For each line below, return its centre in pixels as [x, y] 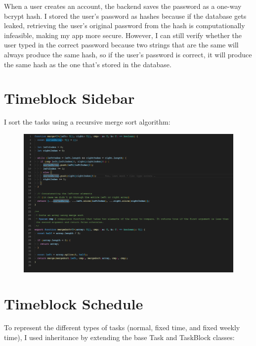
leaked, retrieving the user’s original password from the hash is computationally [125, 25]
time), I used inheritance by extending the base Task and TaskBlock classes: [119, 337]
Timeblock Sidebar [69, 98]
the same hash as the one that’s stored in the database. [88, 64]
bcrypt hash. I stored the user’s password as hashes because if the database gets [125, 16]
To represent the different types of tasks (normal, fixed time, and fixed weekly [122, 327]
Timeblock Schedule [74, 303]
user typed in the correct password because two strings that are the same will [121, 45]
